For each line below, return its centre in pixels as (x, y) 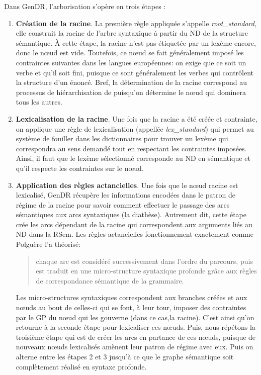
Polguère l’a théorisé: (48, 244)
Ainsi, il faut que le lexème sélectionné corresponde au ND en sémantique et (133, 158)
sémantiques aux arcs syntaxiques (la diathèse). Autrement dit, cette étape (131, 214)
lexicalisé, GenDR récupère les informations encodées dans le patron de (125, 195)
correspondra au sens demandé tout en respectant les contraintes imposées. (131, 148)
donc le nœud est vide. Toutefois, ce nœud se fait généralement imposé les (130, 53)
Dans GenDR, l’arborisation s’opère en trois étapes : (85, 6)
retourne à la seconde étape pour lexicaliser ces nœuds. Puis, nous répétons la (136, 327)
